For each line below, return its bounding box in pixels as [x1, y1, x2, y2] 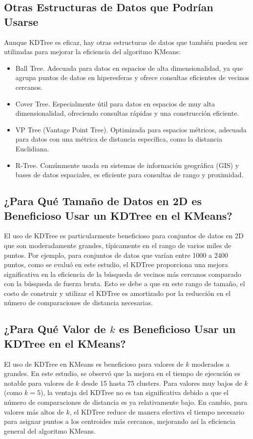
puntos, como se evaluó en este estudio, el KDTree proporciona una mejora [4, 259, 228, 270]
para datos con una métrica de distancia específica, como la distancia [15, 134, 222, 144]
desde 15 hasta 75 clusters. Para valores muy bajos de [81, 377, 242, 388]
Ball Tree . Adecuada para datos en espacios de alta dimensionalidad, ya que [15, 63, 243, 73]
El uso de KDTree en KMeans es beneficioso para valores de [4, 358, 184, 369]
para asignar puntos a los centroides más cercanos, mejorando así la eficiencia [4, 416, 235, 426]
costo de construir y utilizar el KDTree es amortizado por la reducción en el [4, 288, 231, 298]
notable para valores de [4, 377, 74, 388]
